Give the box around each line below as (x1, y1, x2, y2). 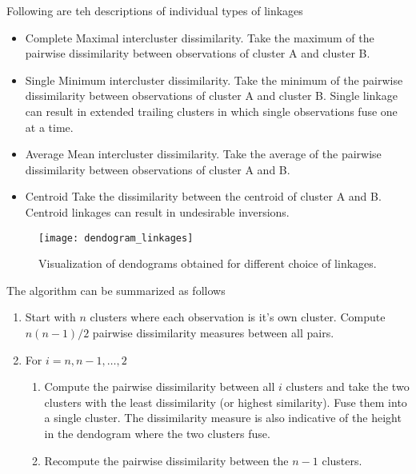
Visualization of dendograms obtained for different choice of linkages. (38, 255, 377, 272)
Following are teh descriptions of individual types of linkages (6, 2, 303, 18)
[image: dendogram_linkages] (38, 232, 194, 244)
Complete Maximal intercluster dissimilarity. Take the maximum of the (25, 29, 374, 46)
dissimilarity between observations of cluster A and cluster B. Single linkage (25, 87, 398, 104)
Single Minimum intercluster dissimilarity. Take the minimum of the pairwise (25, 71, 403, 88)
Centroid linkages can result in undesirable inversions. (25, 203, 290, 220)
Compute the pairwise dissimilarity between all (44, 378, 275, 395)
